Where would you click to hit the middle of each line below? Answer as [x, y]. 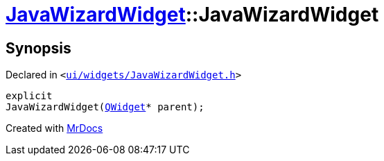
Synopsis [38, 48]
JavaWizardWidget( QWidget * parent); [105, 107]
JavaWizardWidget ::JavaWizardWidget [192, 15]
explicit [29, 96]
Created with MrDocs [54, 128]
